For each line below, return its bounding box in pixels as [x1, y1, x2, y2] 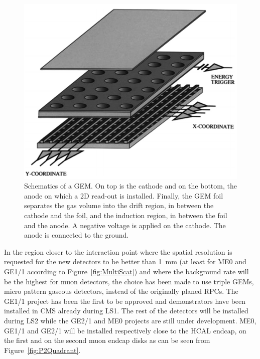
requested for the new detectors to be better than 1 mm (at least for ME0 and [4, 256, 246, 267]
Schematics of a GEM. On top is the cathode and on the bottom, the [24, 181, 237, 191]
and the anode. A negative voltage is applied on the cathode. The [24, 220, 226, 230]
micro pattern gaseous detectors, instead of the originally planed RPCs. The [4, 286, 238, 296]
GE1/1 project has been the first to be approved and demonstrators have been [4, 295, 246, 306]
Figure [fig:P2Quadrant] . [4, 344, 81, 355]
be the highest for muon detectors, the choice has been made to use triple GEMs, [4, 276, 254, 286]
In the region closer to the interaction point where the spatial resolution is [4, 246, 232, 257]
